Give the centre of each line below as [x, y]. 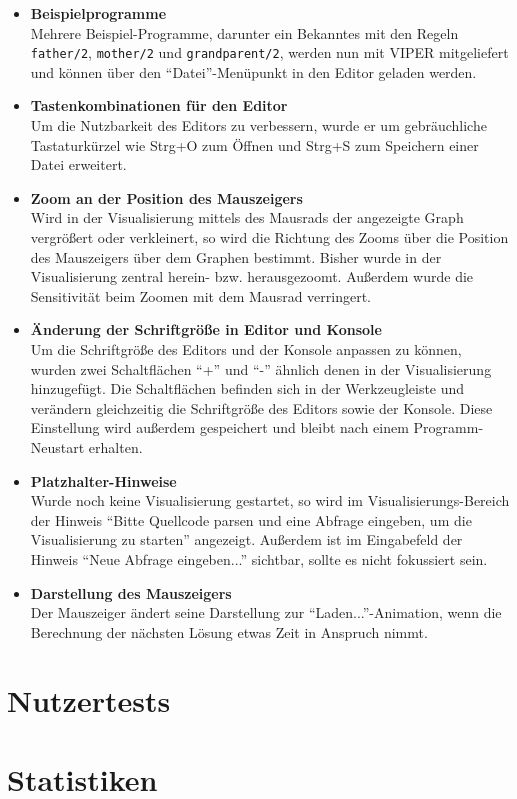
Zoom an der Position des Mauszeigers [166, 197]
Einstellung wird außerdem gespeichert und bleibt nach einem [219, 427]
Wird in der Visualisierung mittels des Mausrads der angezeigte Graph [247, 217]
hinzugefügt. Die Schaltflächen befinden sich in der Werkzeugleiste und [247, 388]
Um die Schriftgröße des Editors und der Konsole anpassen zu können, [246, 348]
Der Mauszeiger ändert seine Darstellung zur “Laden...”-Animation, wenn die [266, 612]
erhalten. [115, 446]
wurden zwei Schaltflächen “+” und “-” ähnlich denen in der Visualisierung [261, 368]
